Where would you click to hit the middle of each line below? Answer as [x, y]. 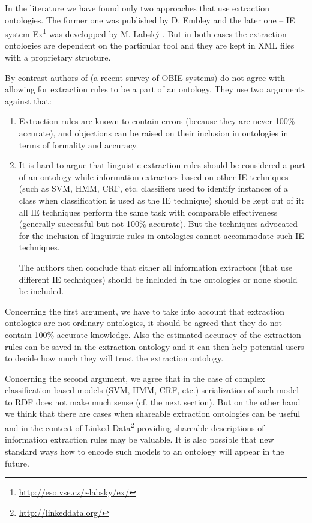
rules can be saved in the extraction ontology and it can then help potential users [154, 346]
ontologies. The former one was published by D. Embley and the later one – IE [150, 20]
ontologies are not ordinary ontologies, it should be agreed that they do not [144, 323]
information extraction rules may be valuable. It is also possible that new [139, 439]
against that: [28, 101]
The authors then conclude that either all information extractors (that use [156, 267]
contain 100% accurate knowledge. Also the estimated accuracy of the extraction [153, 334]
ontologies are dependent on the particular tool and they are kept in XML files [150, 45]
